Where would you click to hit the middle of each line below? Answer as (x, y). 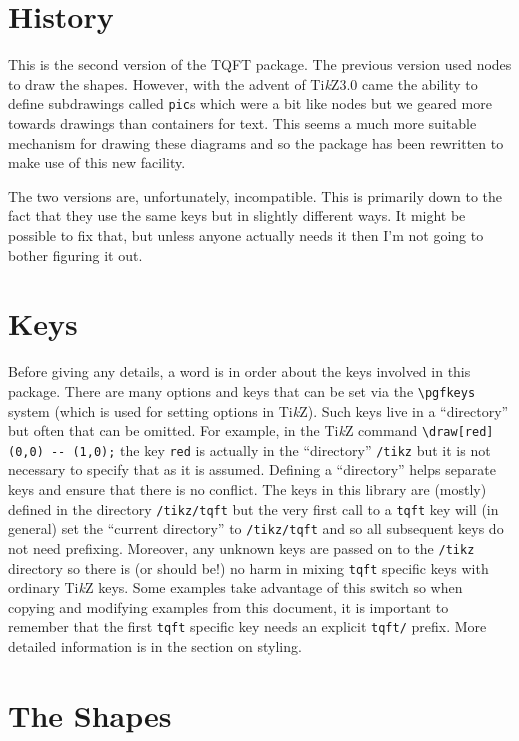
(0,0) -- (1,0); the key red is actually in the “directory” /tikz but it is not (249, 449)
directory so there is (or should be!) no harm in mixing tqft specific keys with (248, 567)
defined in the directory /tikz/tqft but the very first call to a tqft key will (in (253, 508)
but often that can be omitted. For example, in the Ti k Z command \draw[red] (251, 430)
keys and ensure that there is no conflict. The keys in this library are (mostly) (247, 489)
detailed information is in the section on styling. (155, 646)
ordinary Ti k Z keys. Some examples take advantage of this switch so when (235, 587)
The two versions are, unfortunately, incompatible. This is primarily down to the (255, 195)
